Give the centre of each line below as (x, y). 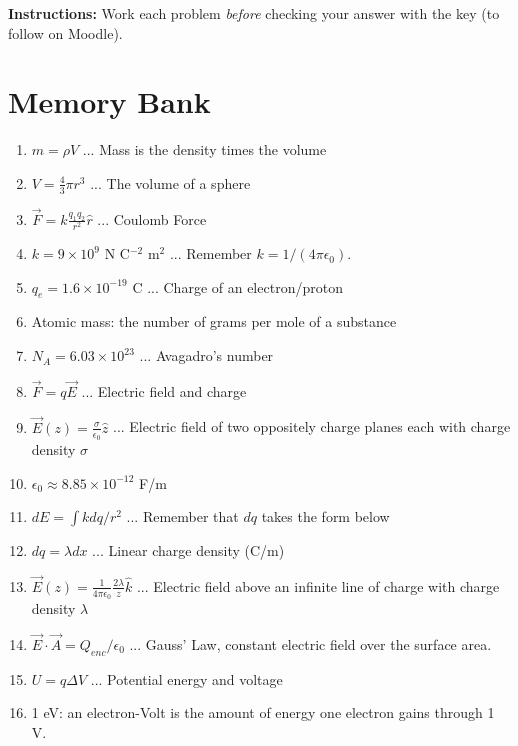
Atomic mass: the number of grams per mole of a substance (214, 321)
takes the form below (325, 516)
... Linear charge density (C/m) (188, 550)
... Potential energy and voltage (186, 678)
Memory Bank (109, 101)
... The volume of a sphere (170, 182)
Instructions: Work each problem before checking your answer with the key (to (254, 13)
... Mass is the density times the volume (204, 149)
